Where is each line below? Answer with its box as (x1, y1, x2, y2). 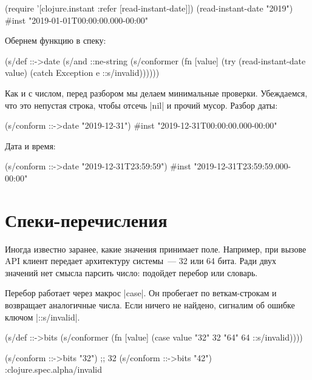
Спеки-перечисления (5, 207, 168, 232)
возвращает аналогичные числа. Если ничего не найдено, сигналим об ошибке (5, 299, 295, 311)
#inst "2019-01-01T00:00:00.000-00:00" (5, 13, 149, 26)
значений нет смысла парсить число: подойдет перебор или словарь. (5, 266, 258, 279)
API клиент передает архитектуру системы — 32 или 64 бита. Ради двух (5, 254, 276, 267)
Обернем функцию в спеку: (5, 34, 106, 47)
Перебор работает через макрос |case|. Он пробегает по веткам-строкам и (5, 287, 277, 299)
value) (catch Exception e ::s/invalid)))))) (5, 66, 160, 79)
